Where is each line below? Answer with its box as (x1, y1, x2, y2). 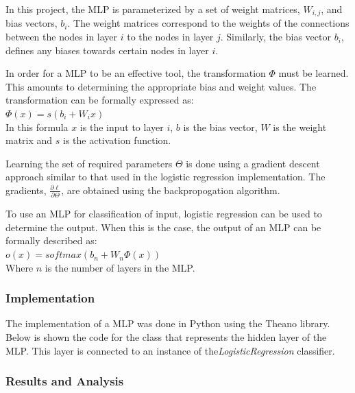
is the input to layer (79, 119, 164, 134)
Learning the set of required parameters (5, 156, 173, 170)
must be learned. (278, 66, 349, 80)
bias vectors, (5, 16, 58, 30)
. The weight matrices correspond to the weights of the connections (67, 16, 350, 30)
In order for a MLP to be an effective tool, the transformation (5, 66, 266, 80)
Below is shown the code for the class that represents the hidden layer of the (5, 330, 327, 344)
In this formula (5, 119, 69, 134)
